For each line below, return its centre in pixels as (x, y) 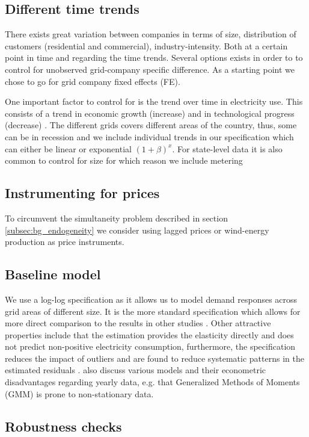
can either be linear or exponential (68, 148)
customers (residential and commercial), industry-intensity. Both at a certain (146, 45)
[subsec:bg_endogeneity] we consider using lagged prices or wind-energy (137, 230)
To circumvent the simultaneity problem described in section (116, 218)
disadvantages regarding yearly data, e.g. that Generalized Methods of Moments (152, 382)
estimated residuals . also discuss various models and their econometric (136, 370)
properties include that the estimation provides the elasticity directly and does (149, 334)
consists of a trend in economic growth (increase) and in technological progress (150, 113)
